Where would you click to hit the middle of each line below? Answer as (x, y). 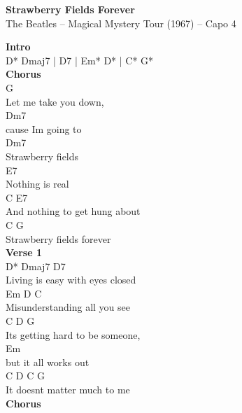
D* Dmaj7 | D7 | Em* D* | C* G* (80, 60)
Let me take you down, (55, 101)
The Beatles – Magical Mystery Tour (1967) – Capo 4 (121, 23)
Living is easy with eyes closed (71, 280)
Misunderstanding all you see (68, 307)
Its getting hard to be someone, (73, 334)
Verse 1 (24, 252)
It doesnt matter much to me (68, 390)
